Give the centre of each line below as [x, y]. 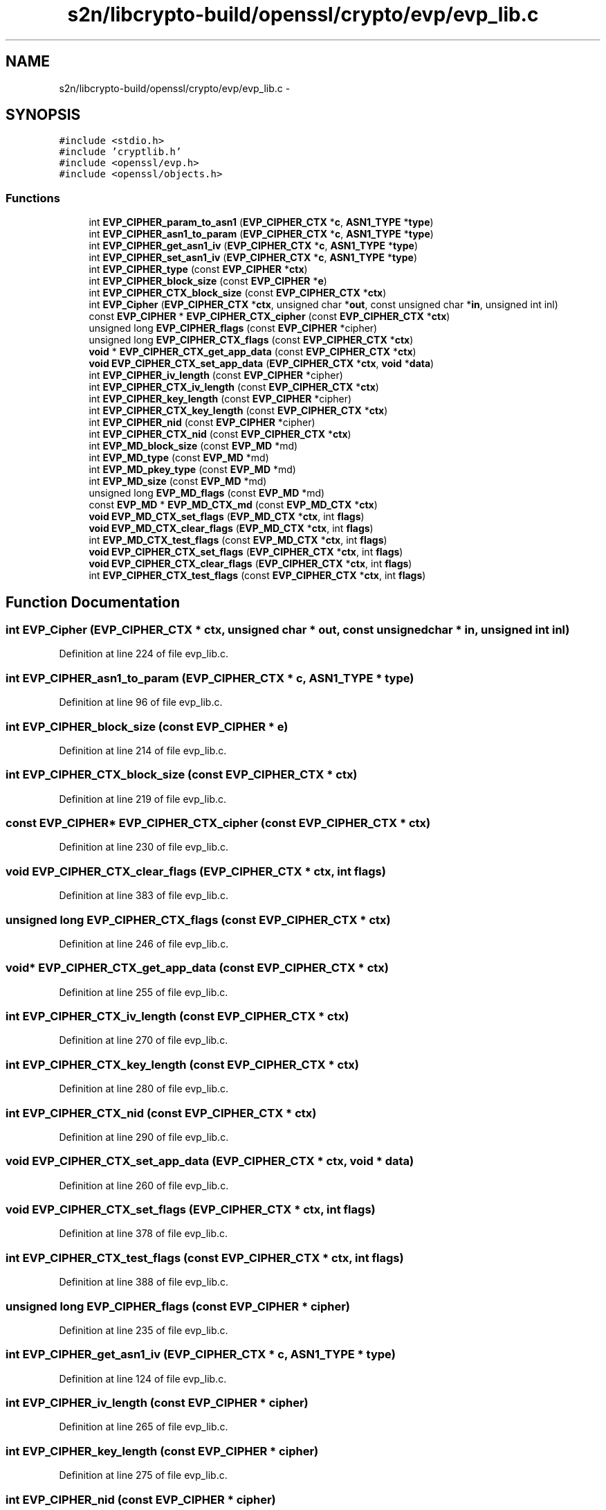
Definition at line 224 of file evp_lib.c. [144, 654]
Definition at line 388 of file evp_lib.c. [144, 1282]
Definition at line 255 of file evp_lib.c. [144, 992]
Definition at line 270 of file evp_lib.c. [144, 1040]
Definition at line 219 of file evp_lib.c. [143, 799]
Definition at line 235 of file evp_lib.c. [144, 1330]
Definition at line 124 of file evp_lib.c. [143, 1378]
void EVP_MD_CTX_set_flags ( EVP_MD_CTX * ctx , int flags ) [227, 517]
